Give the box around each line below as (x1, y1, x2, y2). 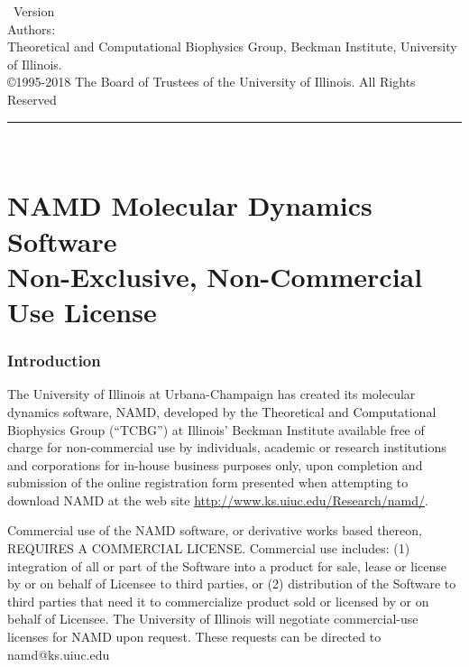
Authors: (7, 19, 56, 38)
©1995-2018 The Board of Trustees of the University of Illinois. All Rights (7, 72, 416, 91)
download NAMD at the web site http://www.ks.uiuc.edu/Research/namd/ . (7, 490, 428, 509)
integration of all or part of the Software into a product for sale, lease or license (7, 556, 447, 575)
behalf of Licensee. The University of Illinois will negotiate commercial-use (7, 609, 418, 628)
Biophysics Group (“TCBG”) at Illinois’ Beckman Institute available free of (7, 420, 425, 439)
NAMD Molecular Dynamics (7, 187, 372, 224)
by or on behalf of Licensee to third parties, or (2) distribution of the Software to (7, 574, 456, 593)
